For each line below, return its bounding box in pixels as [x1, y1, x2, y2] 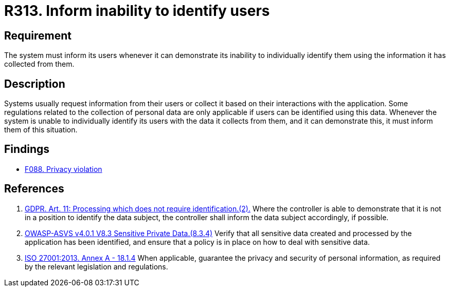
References [4, 182, 64, 196]
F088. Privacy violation [25, 164, 102, 173]
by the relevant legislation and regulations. [25, 262, 168, 271]
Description [4, 77, 65, 90]
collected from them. [4, 60, 75, 69]
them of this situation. [4, 125, 78, 134]
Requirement [4, 29, 72, 42]
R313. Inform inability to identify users [4, 2, 270, 20]
